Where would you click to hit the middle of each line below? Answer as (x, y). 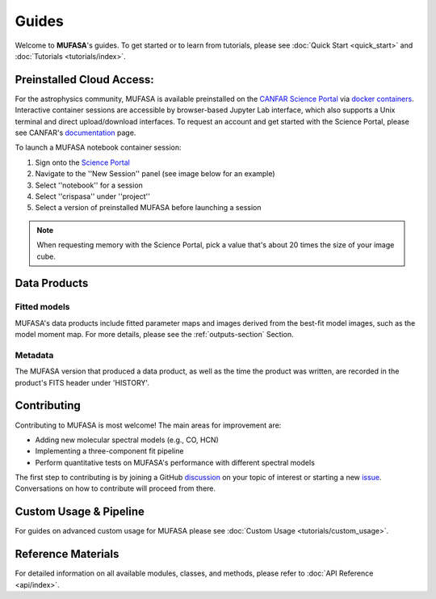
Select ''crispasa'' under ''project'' (93, 196)
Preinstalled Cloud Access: (85, 80)
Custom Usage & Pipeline (80, 512)
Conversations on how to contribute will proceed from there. (115, 488)
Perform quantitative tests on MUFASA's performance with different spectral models (175, 462)
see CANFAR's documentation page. (75, 133)
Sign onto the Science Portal (83, 162)
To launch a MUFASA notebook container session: (98, 148)
